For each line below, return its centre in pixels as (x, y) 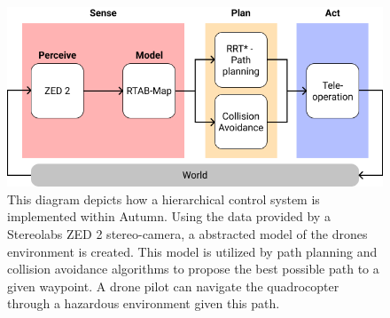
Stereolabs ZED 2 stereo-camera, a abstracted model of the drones (187, 234)
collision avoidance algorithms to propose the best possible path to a (193, 269)
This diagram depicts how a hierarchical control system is (164, 199)
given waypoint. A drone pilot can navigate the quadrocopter (173, 286)
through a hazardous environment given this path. (144, 303)
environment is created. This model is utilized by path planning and (192, 251)
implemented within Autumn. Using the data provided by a (169, 216)
